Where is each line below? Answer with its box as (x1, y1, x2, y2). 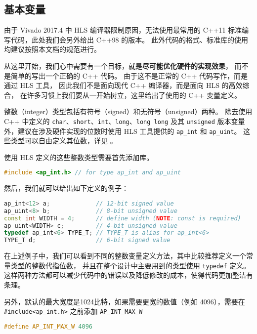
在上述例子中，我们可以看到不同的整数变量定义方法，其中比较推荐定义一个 (4, 250, 246, 261)
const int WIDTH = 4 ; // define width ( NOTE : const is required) (4, 214, 241, 222)
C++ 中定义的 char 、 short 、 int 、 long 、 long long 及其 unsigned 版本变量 (4, 116, 245, 126)
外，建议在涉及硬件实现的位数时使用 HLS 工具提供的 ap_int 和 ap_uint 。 (4, 125, 241, 136)
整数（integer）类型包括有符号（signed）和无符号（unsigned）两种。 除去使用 (4, 106, 253, 117)
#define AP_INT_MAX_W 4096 (4, 323, 92, 330)
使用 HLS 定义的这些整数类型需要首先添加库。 (4, 152, 154, 162)
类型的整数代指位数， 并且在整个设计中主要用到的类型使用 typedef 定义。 (10, 260, 251, 270)
